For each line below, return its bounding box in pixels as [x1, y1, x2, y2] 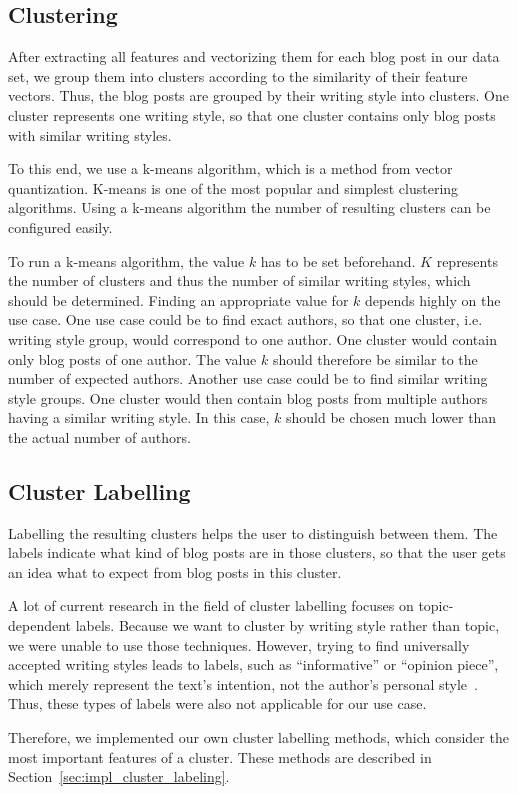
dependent [8, 615, 72, 636]
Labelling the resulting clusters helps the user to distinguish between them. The [8, 522, 498, 543]
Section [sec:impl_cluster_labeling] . [8, 766, 230, 787]
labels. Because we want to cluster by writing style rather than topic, [75, 615, 500, 636]
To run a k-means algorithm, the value [8, 250, 245, 271]
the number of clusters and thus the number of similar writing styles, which [8, 270, 471, 291]
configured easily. [8, 216, 113, 237]
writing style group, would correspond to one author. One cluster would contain [8, 328, 497, 349]
